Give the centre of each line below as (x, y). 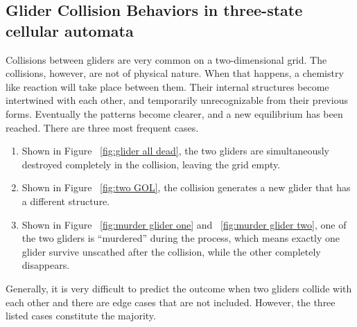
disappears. (46, 265)
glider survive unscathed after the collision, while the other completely (171, 251)
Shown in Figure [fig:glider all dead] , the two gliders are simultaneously (175, 151)
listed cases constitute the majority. (81, 316)
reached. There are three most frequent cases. (102, 127)
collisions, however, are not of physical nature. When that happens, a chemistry (175, 73)
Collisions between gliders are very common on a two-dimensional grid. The (166, 59)
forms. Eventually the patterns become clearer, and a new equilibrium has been (174, 113)
